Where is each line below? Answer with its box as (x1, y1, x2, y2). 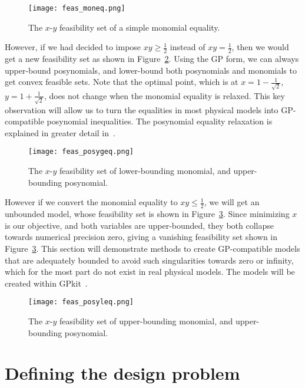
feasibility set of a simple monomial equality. (59, 21, 220, 33)
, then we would (231, 41, 289, 53)
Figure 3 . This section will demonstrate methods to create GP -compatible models (5, 242, 300, 254)
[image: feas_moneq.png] (28, 4, 125, 12)
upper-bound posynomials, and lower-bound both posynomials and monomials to (5, 64, 297, 76)
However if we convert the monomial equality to (5, 196, 178, 208)
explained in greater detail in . (5, 126, 115, 139)
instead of (170, 41, 205, 53)
